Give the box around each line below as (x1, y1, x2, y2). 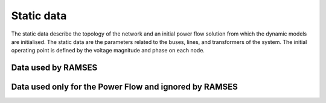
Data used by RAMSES (11, 63, 98, 73)
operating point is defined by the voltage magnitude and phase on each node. (11, 47, 205, 54)
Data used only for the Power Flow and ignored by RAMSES (11, 82, 238, 92)
